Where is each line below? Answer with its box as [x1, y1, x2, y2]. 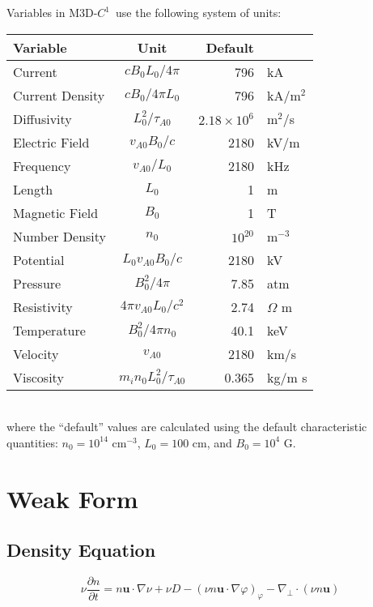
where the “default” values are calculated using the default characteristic [6, 418, 367, 435]
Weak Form [6, 481, 138, 515]
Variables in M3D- [6, 4, 98, 20]
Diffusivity [13, 109, 72, 128]
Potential [13, 250, 65, 269]
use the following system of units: [116, 4, 282, 20]
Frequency [13, 156, 71, 175]
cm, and [192, 434, 232, 451]
